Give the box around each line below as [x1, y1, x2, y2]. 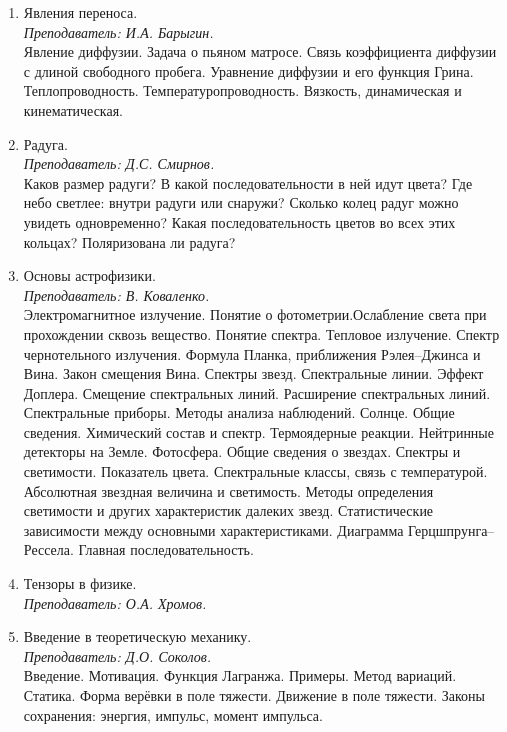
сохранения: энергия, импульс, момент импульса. [23, 704, 323, 725]
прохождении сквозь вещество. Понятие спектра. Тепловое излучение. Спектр [23, 323, 500, 344]
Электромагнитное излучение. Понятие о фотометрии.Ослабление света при [23, 304, 487, 325]
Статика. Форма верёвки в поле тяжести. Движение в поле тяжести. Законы [23, 685, 485, 705]
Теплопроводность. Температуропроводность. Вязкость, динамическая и [23, 80, 462, 101]
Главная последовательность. [78, 539, 254, 560]
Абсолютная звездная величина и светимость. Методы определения [23, 480, 434, 501]
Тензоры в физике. [23, 573, 137, 594]
